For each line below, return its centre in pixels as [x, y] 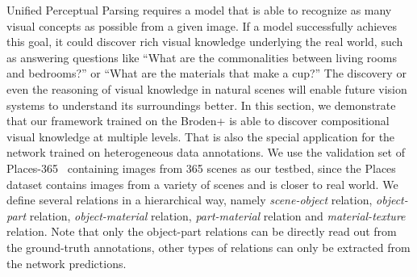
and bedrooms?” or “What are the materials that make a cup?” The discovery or [206, 73]
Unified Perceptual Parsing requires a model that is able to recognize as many [199, 10]
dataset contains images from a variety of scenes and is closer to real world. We [202, 184]
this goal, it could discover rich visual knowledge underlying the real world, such [205, 42]
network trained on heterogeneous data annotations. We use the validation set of [206, 152]
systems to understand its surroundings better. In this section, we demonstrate [201, 105]
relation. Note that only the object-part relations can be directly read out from [202, 231]
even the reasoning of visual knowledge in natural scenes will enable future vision [207, 88]
